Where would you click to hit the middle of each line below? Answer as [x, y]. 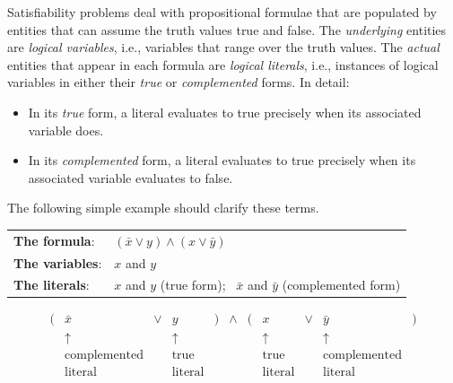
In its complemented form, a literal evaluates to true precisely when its [222, 160]
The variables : [58, 262]
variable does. [66, 130]
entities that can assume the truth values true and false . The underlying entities [227, 29]
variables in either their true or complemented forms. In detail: [179, 82]
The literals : [52, 285]
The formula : [54, 240]
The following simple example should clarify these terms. [163, 208]
